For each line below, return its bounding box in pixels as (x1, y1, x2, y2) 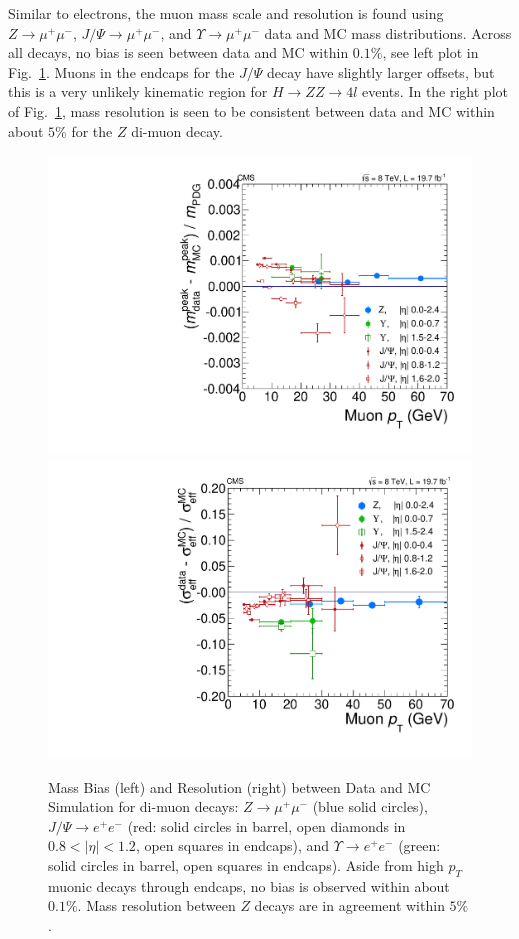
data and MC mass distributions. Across (264, 22, 512, 43)
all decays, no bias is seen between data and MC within (8, 42, 349, 63)
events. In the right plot (362, 81, 508, 102)
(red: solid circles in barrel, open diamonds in (127, 815, 406, 836)
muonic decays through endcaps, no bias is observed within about (48, 875, 450, 896)
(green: (398, 835, 441, 856)
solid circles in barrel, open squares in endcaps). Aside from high (48, 855, 444, 876)
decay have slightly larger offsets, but (267, 61, 495, 82)
